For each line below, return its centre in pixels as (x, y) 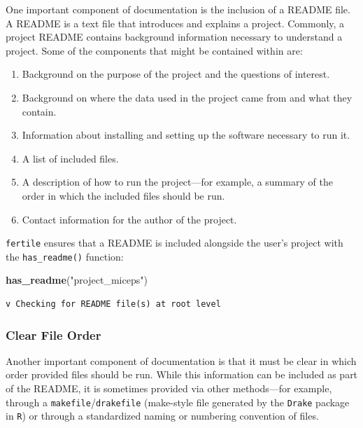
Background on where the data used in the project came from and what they (187, 97)
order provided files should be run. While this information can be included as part (182, 374)
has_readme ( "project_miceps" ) (77, 280)
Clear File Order (54, 334)
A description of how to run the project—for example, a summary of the (177, 182)
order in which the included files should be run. (123, 195)
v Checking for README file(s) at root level (113, 304)
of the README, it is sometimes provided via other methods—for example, (169, 388)
